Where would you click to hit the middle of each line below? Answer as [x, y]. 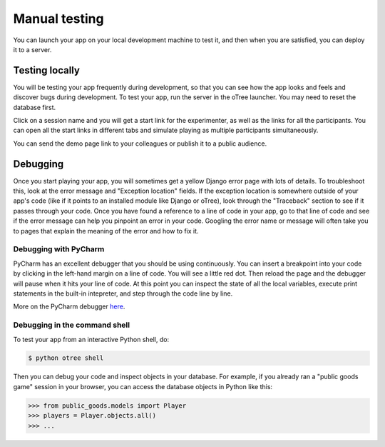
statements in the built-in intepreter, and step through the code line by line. [123, 293]
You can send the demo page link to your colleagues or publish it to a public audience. [140, 144]
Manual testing [58, 19]
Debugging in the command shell [72, 325]
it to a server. [32, 49]
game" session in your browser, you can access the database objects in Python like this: [143, 386]
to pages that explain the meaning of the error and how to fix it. [106, 231]
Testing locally [46, 70]
